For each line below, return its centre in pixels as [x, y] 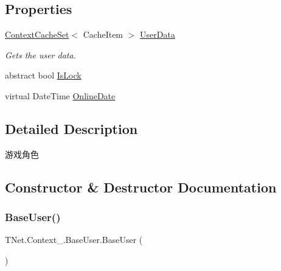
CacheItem [103, 34]
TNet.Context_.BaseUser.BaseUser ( [74, 240]
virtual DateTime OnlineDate [60, 95]
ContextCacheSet [37, 34]
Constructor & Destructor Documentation [141, 187]
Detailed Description [71, 128]
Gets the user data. [40, 55]
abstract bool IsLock [43, 75]
